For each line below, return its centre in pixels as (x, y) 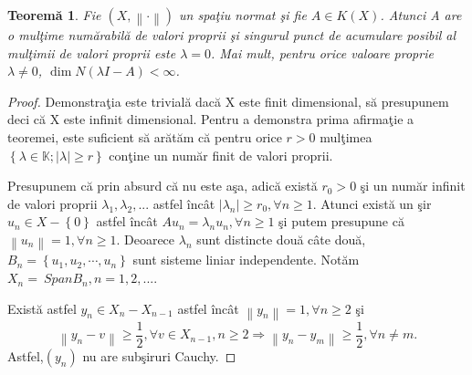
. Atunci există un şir (372, 203)
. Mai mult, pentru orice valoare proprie (322, 52)
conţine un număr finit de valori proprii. (221, 155)
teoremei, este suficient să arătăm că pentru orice (145, 136)
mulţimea (346, 136)
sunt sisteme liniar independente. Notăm (246, 260)
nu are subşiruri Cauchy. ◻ (159, 356)
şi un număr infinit (413, 186)
